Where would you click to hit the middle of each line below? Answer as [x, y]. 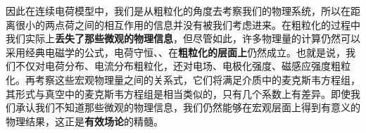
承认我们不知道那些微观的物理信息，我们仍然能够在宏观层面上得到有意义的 [188, 107]
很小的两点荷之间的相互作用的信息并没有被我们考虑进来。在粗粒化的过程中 [188, 24]
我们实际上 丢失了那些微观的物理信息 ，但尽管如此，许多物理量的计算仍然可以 [183, 38]
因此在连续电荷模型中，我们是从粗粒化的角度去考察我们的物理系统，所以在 [178, 11]
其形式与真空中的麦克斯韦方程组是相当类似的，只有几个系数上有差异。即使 [178, 93]
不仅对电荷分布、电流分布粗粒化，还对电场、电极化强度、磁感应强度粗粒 [183, 66]
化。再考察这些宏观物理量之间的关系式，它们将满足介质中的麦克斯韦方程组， [183, 79]
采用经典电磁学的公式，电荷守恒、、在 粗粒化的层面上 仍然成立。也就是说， [176, 52]
